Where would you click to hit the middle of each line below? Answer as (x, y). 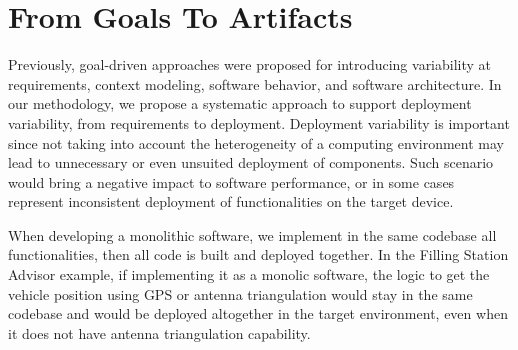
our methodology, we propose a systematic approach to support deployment (240, 103)
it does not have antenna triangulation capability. (159, 332)
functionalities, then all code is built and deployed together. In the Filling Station (258, 254)
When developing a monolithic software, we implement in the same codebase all (252, 234)
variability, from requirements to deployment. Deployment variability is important (259, 122)
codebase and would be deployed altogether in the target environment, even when (258, 313)
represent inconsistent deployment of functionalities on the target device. (231, 201)
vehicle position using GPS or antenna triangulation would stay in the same (240, 293)
